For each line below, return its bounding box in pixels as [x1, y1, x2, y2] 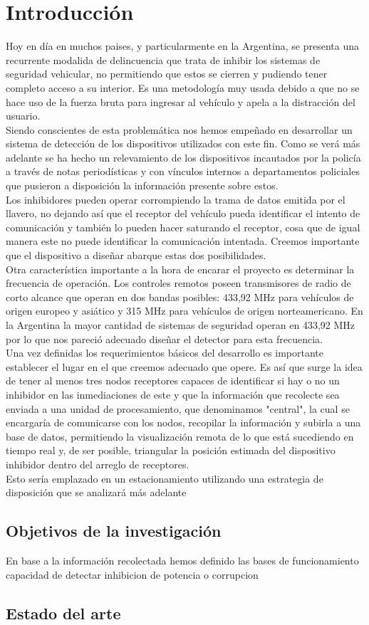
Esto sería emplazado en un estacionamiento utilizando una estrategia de [6, 471, 323, 485]
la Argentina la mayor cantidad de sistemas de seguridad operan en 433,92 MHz [6, 317, 355, 332]
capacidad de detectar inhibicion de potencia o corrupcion [6, 567, 259, 582]
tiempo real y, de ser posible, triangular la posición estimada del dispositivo [6, 443, 336, 458]
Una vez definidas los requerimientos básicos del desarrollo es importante [6, 345, 323, 360]
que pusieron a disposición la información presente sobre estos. [6, 178, 279, 193]
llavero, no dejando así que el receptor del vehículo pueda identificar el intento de [6, 206, 360, 221]
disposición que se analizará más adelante [6, 485, 187, 500]
